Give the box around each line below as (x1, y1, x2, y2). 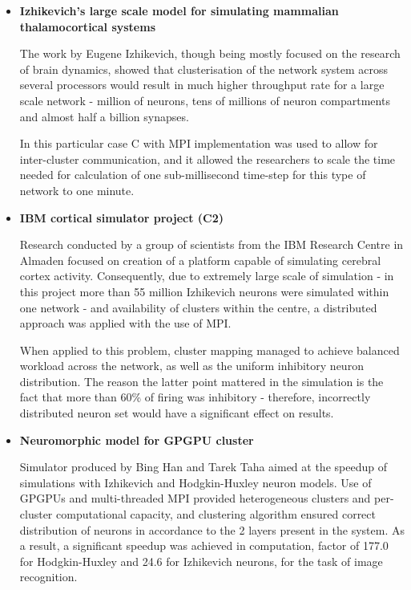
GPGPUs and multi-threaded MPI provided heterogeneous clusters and (19, 490, 371, 507)
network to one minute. (19, 181, 135, 198)
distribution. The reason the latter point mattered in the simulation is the (19, 372, 384, 389)
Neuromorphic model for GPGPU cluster (19, 431, 254, 448)
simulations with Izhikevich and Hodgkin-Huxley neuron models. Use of (19, 474, 372, 490)
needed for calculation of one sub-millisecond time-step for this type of (19, 166, 366, 183)
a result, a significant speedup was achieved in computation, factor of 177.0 (19, 537, 389, 554)
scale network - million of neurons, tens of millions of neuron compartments (19, 92, 390, 108)
